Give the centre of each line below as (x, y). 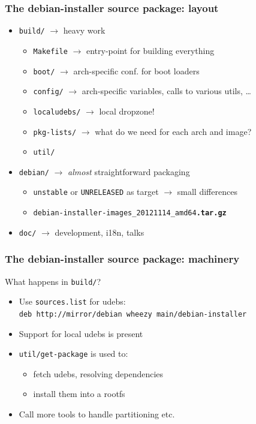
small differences (207, 192)
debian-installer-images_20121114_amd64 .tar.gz (130, 213)
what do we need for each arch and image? (173, 131)
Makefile (50, 51)
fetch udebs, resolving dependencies (98, 373)
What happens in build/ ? (53, 281)
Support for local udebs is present (81, 333)
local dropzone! (127, 111)
